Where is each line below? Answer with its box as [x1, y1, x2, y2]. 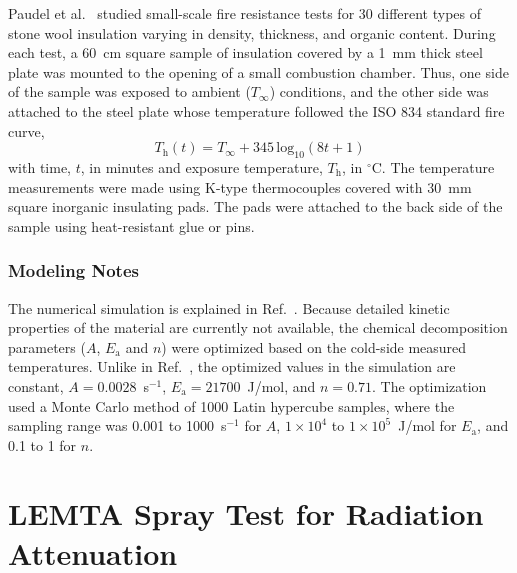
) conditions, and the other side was [269, 81, 489, 102]
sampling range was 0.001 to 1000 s [8, 415, 227, 436]
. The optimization [372, 375, 487, 396]
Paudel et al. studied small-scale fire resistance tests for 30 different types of [8, 3, 482, 23]
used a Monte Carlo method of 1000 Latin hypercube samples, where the [8, 395, 455, 416]
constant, [8, 375, 64, 396]
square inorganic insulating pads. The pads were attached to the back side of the [8, 196, 503, 217]
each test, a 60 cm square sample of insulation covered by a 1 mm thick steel [8, 42, 483, 63]
